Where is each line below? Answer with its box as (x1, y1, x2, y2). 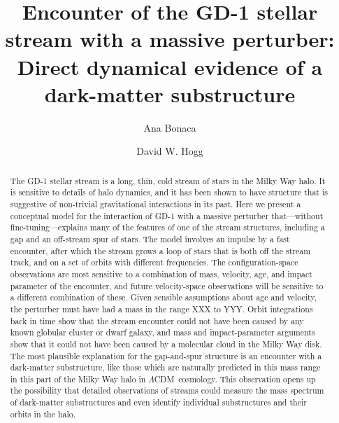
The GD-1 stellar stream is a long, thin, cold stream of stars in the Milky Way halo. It (10, 174, 326, 186)
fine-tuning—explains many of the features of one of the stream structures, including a (10, 221, 325, 233)
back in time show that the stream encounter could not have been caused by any (10, 314, 304, 326)
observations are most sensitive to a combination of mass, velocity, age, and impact (10, 268, 312, 279)
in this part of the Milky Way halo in (10, 373, 146, 384)
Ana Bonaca (143, 120, 196, 134)
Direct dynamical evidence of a (17, 52, 323, 81)
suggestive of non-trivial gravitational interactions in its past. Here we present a (10, 197, 301, 209)
